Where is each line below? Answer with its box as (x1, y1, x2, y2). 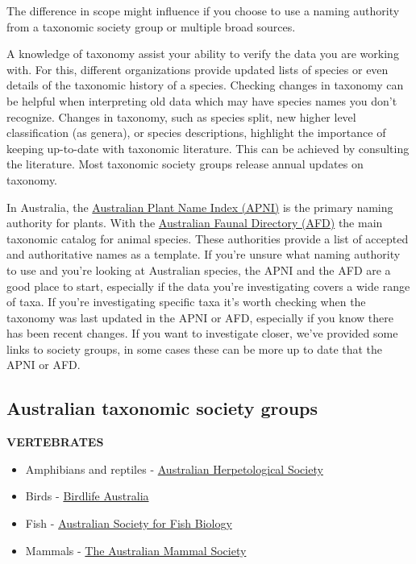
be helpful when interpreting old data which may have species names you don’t (6, 92, 397, 109)
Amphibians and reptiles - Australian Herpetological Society (25, 460, 323, 477)
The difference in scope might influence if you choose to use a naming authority (6, 2, 400, 19)
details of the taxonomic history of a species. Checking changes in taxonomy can (6, 77, 404, 93)
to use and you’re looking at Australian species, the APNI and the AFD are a (6, 261, 391, 278)
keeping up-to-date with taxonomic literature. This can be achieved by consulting (6, 139, 410, 156)
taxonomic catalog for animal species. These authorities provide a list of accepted (6, 230, 409, 247)
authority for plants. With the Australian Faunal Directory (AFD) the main (6, 214, 383, 231)
